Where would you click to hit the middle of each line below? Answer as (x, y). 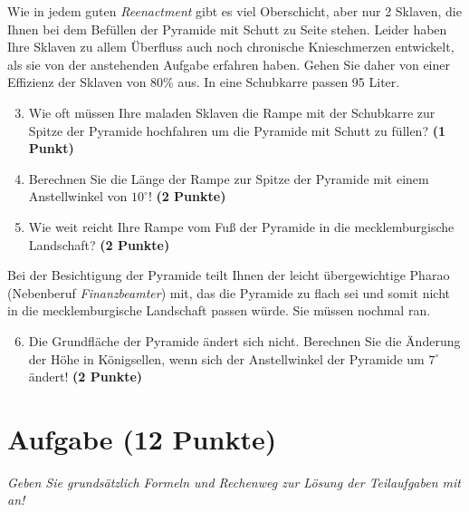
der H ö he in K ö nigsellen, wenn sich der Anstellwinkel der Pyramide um (226, 358)
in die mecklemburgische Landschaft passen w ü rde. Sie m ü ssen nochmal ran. (219, 310)
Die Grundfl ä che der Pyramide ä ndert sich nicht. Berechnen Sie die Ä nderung (244, 340)
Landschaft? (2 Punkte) (99, 244)
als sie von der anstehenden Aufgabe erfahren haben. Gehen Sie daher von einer (229, 64)
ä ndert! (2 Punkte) (86, 377)
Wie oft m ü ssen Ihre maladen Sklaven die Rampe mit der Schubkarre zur (232, 112)
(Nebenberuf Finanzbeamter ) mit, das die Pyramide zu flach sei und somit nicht (229, 292)
